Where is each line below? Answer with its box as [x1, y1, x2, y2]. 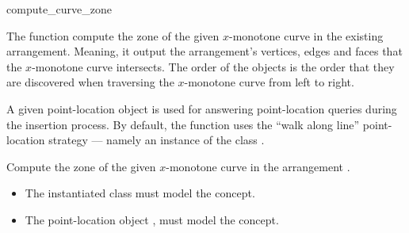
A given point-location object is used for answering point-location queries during [6, 100, 397, 116]
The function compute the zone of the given [6, 27, 220, 44]
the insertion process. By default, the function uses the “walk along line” [6, 116, 360, 132]
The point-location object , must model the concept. [25, 211, 279, 227]
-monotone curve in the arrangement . [166, 158, 350, 174]
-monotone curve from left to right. [184, 74, 354, 90]
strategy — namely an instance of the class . [48, 132, 265, 148]
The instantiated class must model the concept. [25, 185, 255, 201]
